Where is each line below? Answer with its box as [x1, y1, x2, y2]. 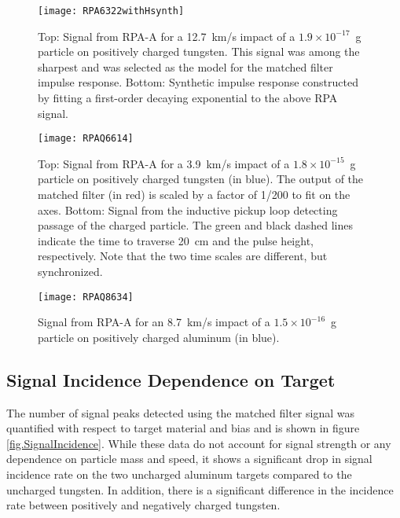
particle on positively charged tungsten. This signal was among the [38, 43, 360, 60]
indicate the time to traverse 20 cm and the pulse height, [38, 232, 314, 248]
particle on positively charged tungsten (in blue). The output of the [38, 171, 364, 187]
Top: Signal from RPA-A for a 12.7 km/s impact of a [38, 28, 295, 44]
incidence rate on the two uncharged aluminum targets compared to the [6, 466, 352, 483]
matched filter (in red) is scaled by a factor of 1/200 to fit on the [38, 186, 350, 203]
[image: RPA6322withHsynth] [38, 6, 185, 17]
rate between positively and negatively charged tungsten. [6, 497, 281, 513]
